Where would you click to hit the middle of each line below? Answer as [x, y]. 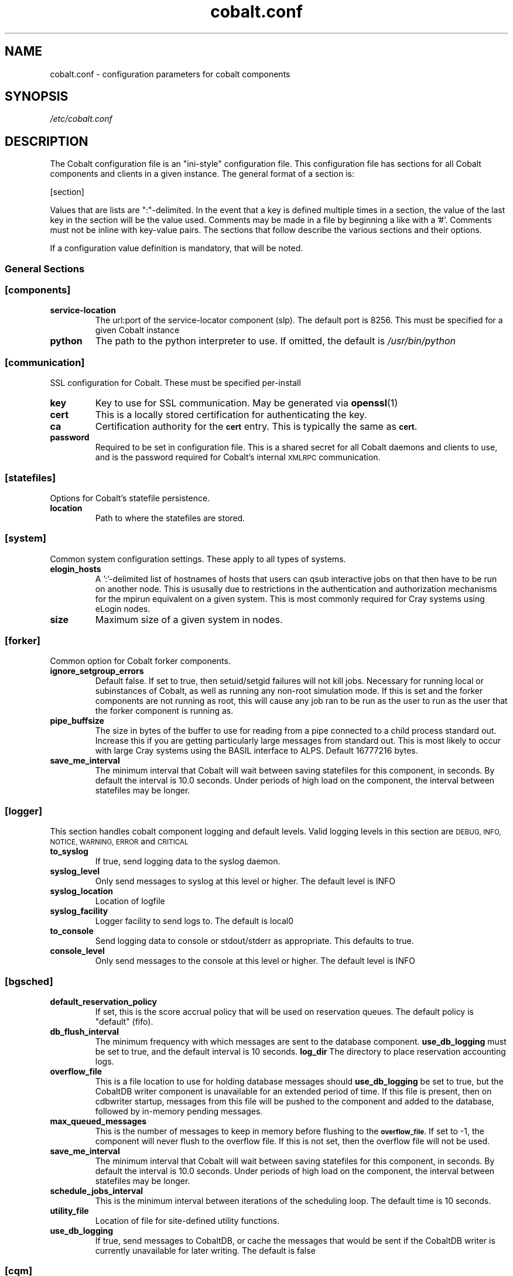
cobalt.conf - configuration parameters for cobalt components [170, 74]
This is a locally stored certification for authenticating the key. [231, 415]
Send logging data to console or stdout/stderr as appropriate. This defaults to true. [254, 941]
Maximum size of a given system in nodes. [189, 619]
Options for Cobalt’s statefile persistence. [130, 498]
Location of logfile [130, 901]
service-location [83, 310]
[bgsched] [29, 981]
